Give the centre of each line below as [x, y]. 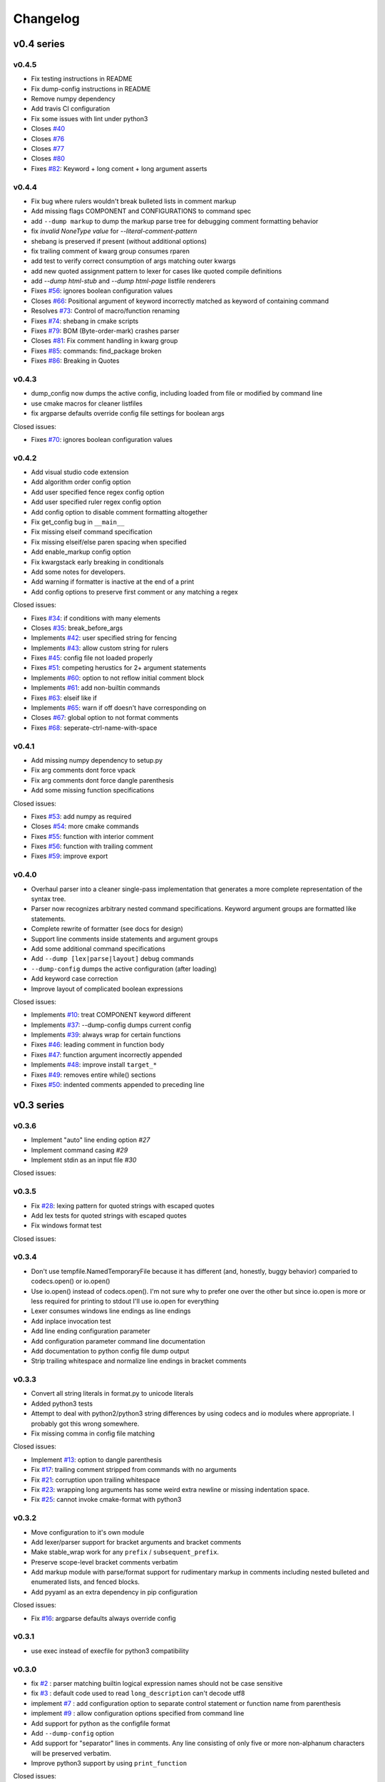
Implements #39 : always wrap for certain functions [106, 1035]
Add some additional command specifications [98, 949]
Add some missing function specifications [93, 790]
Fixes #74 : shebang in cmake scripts [85, 321]
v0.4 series [39, 44]
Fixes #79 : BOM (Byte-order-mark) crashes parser [105, 331]
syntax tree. [48, 899]
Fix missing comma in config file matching [93, 1433]
